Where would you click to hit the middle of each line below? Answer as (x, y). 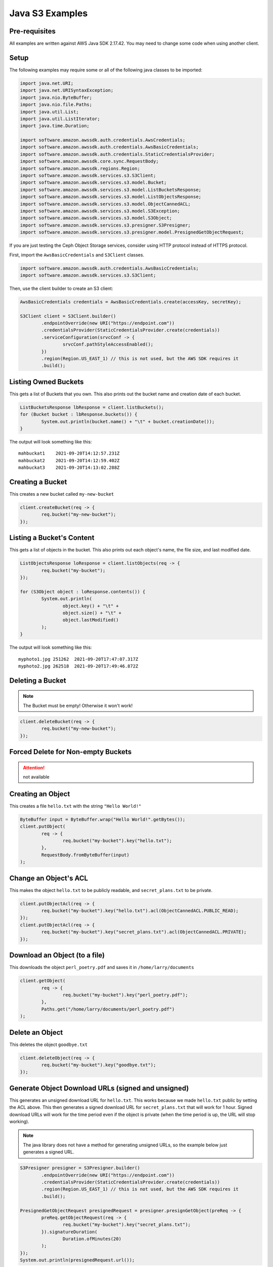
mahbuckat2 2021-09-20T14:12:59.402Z (69, 460)
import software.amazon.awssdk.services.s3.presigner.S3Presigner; (105, 225)
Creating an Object (40, 794)
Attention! (34, 767)
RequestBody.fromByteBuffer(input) (85, 855)
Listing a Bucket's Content (52, 538)
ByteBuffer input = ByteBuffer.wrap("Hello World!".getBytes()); (103, 819)
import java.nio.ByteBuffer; (56, 97)
